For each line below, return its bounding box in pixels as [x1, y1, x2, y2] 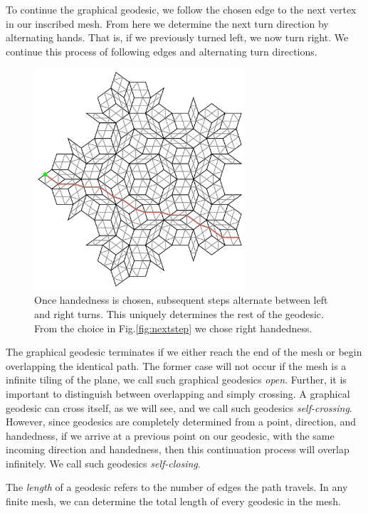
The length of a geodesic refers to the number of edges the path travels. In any [6, 480, 348, 495]
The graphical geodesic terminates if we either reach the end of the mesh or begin [6, 344, 362, 359]
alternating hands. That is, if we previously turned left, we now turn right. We [6, 30, 349, 45]
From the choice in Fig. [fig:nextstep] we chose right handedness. [34, 320, 312, 335]
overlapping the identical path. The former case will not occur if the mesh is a [6, 358, 347, 373]
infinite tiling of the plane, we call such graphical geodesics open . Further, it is [6, 372, 347, 387]
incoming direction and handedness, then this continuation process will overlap [6, 442, 349, 457]
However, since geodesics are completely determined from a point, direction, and [6, 414, 356, 429]
